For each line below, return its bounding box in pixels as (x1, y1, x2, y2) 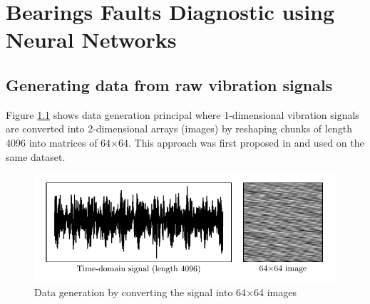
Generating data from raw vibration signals (6, 73, 333, 95)
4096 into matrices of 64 (6, 135, 111, 150)
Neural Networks (6, 25, 177, 54)
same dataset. (6, 149, 66, 164)
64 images (254, 285, 297, 300)
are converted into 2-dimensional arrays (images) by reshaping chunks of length (6, 121, 352, 136)
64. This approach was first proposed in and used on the (118, 135, 364, 150)
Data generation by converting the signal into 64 (34, 285, 247, 300)
